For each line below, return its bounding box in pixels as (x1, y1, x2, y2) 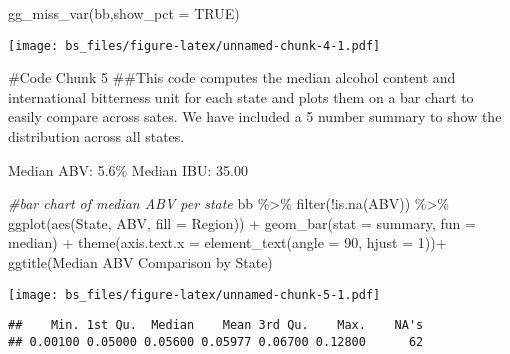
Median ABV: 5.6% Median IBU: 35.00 (8, 159, 248, 180)
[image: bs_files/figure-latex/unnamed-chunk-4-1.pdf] (8, 38, 381, 53)
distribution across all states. (8, 126, 185, 147)
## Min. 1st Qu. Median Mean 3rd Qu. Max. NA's (8, 318, 424, 333)
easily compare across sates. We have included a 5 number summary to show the (8, 106, 502, 127)
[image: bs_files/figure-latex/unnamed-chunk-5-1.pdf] (8, 287, 381, 302)
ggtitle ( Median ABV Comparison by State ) (8, 252, 273, 272)
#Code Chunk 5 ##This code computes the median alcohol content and (8, 67, 456, 88)
